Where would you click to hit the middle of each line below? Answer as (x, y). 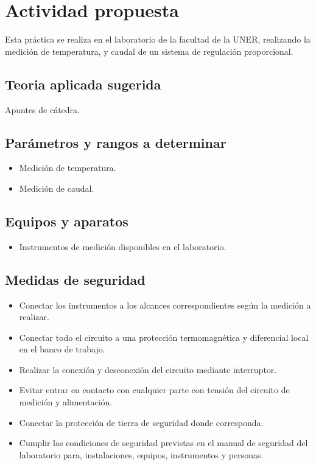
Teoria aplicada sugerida (83, 84)
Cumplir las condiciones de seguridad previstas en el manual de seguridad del (163, 443)
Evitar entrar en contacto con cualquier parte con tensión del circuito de (154, 390)
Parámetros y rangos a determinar (116, 142)
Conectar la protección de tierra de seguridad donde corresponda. (141, 422)
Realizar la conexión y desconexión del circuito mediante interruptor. (148, 369)
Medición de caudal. (57, 188)
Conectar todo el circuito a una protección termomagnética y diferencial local (164, 337)
